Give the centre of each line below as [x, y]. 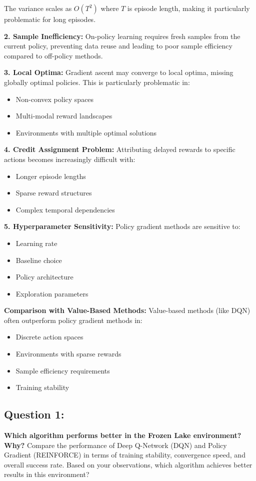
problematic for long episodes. [50, 19]
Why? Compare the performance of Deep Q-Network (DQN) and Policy [115, 445]
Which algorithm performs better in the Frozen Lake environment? [123, 435]
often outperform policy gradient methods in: [73, 320]
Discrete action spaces [49, 337]
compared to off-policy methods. [53, 55]
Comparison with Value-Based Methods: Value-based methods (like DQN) [127, 310]
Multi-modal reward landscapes [64, 116]
